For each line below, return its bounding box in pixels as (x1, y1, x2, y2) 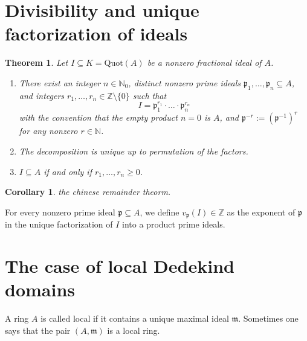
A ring (5, 312, 29, 325)
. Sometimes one (238, 312, 299, 325)
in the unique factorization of (5, 218, 113, 231)
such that (132, 89, 167, 101)
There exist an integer (19, 76, 101, 89)
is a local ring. (107, 323, 160, 336)
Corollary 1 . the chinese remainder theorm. (5, 185, 171, 198)
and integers (19, 89, 65, 101)
